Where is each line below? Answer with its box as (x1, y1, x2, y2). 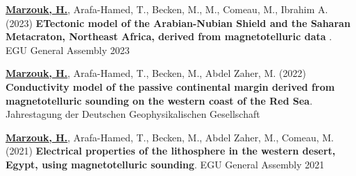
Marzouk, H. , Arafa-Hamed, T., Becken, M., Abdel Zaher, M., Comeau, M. (6, 130, 334, 144)
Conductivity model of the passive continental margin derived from (6, 79, 335, 94)
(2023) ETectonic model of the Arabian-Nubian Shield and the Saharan (6, 15, 350, 30)
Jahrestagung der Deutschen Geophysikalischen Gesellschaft (6, 107, 260, 121)
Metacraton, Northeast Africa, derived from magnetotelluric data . (6, 29, 332, 44)
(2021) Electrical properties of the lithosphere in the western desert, (6, 143, 336, 158)
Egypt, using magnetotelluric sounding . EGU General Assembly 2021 (6, 157, 325, 171)
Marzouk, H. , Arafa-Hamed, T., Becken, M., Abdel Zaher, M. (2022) (6, 66, 306, 80)
